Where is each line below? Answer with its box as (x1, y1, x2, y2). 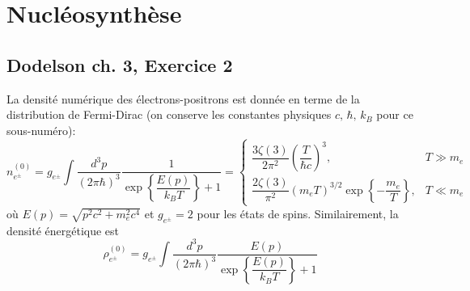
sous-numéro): (6, 121, 76, 138)
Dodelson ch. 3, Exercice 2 (6, 52, 233, 77)
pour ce (376, 106, 413, 123)
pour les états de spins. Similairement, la (197, 205, 399, 221)
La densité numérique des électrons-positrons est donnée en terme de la (6, 90, 360, 107)
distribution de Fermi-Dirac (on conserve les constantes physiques (6, 106, 332, 123)
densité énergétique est (6, 221, 120, 238)
